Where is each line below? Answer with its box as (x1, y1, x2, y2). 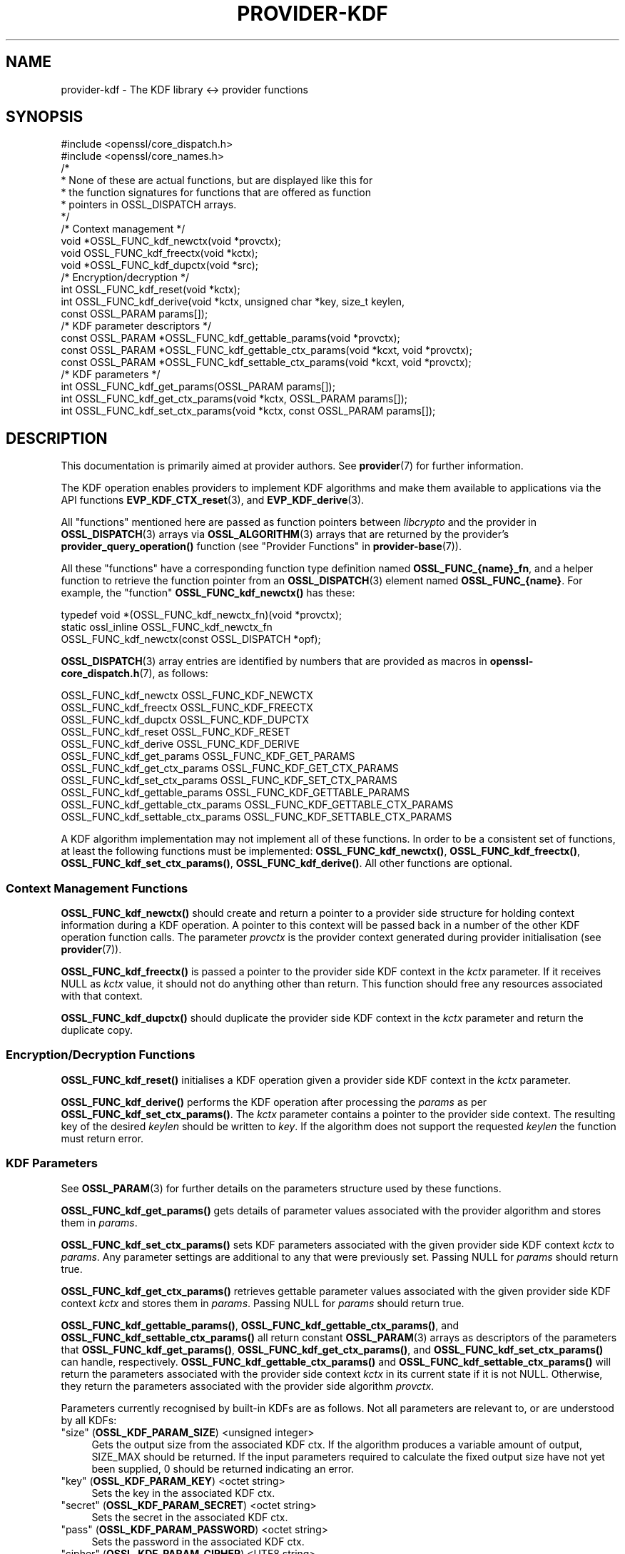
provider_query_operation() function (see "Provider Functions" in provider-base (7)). (61, 540, 462, 553)
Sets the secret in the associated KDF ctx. (91, 1510, 288, 1523)
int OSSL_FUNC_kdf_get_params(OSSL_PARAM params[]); (61, 380, 335, 393)
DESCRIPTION (6, 429, 108, 447)
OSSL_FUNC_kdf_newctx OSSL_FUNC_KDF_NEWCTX (61, 689, 313, 702)
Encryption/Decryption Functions (6, 1047, 195, 1062)
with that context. (61, 990, 143, 1002)
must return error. (61, 1132, 144, 1144)
